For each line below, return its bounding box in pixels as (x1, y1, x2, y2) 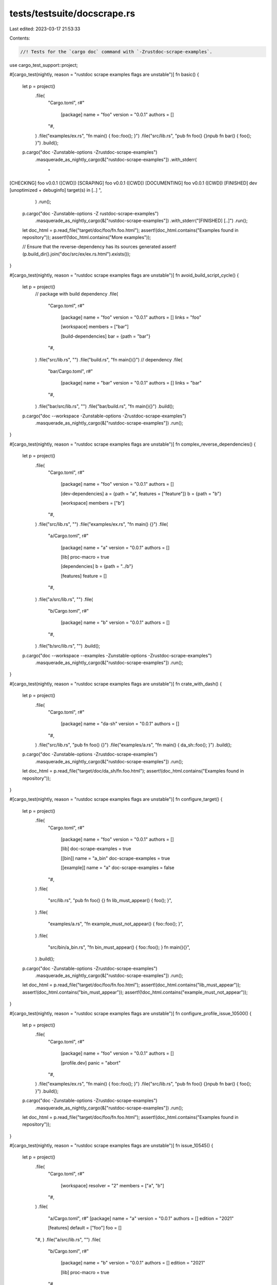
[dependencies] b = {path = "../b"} (61, 563, 133, 570)
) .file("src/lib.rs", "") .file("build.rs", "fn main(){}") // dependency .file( (35, 356, 183, 362)
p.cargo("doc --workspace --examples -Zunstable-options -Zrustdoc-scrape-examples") (22, 652, 212, 658)
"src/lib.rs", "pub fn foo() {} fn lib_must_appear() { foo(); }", (48, 897, 172, 904)
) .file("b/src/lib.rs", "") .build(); (35, 643, 101, 649)
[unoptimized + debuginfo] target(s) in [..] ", (9, 187, 102, 193)
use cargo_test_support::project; (9, 62, 78, 68)
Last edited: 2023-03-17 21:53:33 (9, 26, 81, 32)
